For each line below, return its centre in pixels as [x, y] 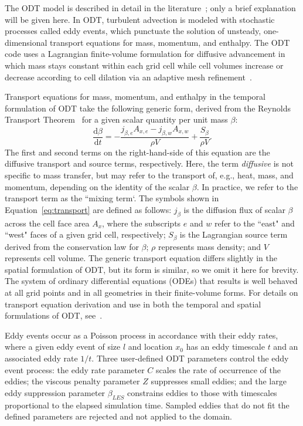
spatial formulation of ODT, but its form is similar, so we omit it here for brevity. [152, 269]
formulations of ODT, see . [54, 315]
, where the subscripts [142, 223]
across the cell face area [47, 223]
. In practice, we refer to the [247, 186]
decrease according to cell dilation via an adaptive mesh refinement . [128, 77]
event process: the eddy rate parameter [75, 369]
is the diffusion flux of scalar [234, 209]
